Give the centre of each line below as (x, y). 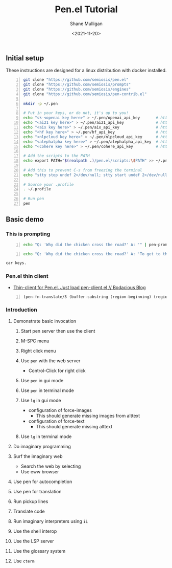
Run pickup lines (31, 501)
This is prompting (28, 234)
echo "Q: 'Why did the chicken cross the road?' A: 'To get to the (96, 254)
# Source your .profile (48, 184)
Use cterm (24, 561)
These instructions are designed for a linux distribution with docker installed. (86, 71)
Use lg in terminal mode (46, 436)
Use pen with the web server (51, 361)
